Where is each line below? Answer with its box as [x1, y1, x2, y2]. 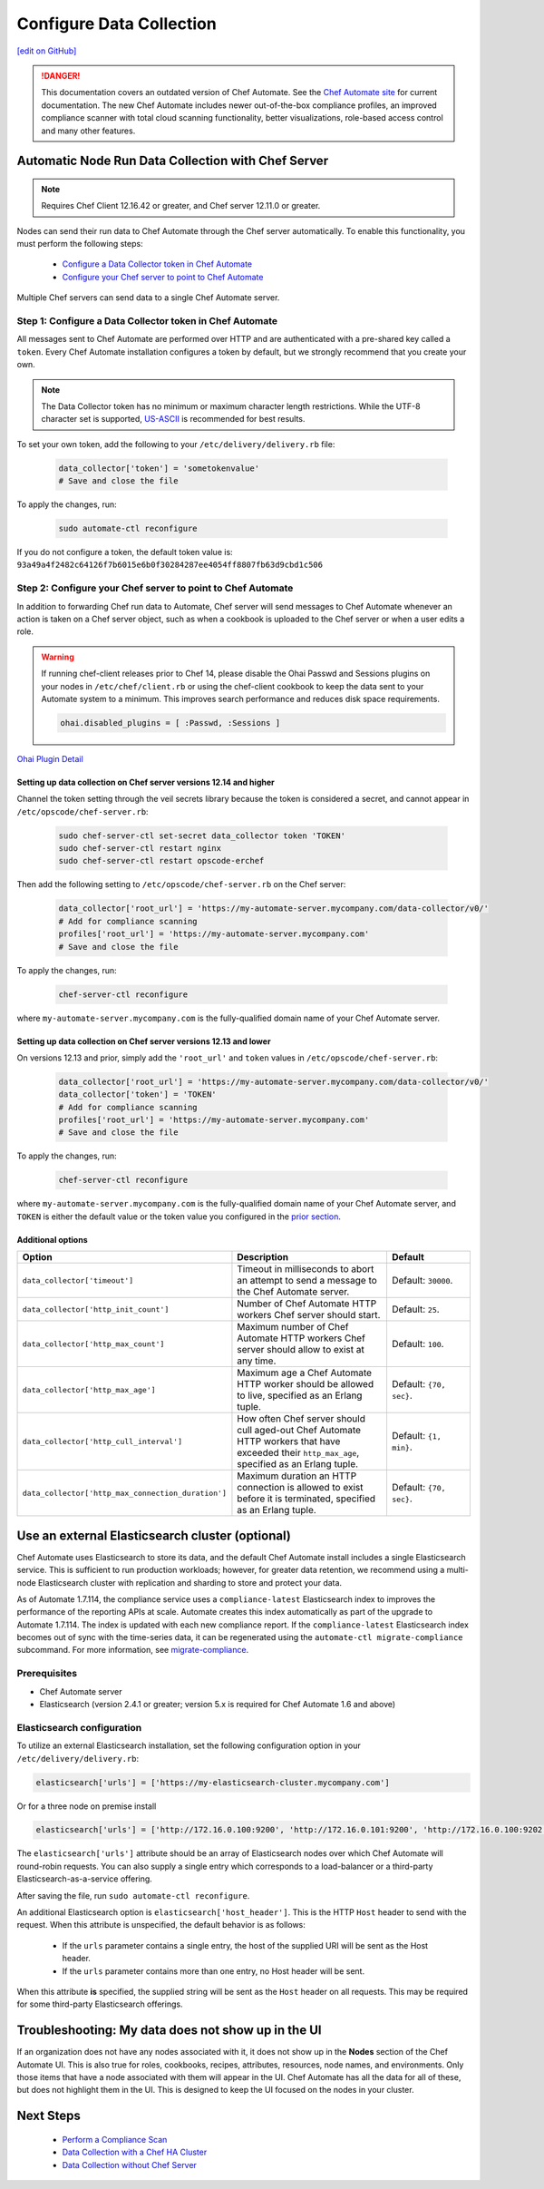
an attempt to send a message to [237, 1275, 378, 1287]
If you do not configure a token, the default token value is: [16, 547, 233, 558]
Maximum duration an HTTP [237, 1470, 357, 1482]
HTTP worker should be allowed [237, 1378, 374, 1391]
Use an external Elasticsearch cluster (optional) [16, 1528, 292, 1543]
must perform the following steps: [16, 239, 144, 249]
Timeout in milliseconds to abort [237, 1263, 374, 1275]
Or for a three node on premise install [16, 1801, 157, 1812]
